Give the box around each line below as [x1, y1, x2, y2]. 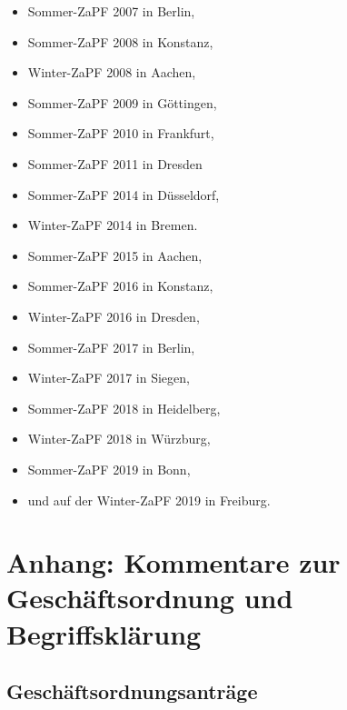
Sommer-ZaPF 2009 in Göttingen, [27, 93, 217, 112]
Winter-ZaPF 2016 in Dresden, [27, 306, 200, 325]
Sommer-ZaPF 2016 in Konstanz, [27, 276, 213, 295]
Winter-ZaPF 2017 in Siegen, [27, 368, 190, 387]
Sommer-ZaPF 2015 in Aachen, [27, 245, 203, 265]
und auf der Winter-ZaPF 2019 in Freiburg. [27, 490, 271, 509]
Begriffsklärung [6, 615, 202, 652]
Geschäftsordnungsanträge [6, 677, 258, 705]
